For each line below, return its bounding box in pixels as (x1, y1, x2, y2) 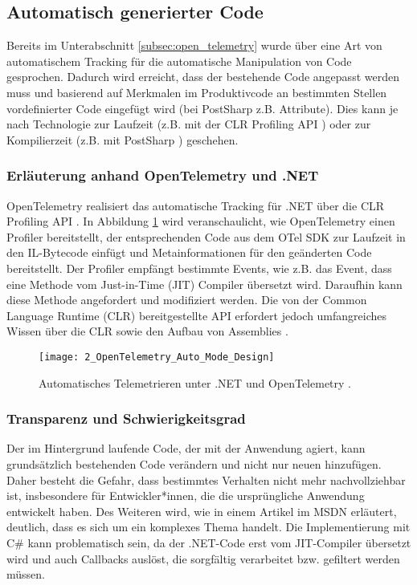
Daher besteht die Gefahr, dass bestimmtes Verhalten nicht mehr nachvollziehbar (6, 471, 406, 488)
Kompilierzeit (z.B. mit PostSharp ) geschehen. (6, 131, 239, 148)
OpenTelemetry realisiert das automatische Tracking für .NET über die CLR (6, 197, 385, 213)
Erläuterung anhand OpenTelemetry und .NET (6, 165, 319, 185)
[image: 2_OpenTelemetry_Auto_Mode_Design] (39, 351, 275, 363)
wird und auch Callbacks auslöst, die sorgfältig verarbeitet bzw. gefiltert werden (6, 550, 400, 567)
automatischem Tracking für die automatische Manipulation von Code (6, 52, 352, 69)
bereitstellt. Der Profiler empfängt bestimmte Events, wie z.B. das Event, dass (6, 259, 392, 276)
